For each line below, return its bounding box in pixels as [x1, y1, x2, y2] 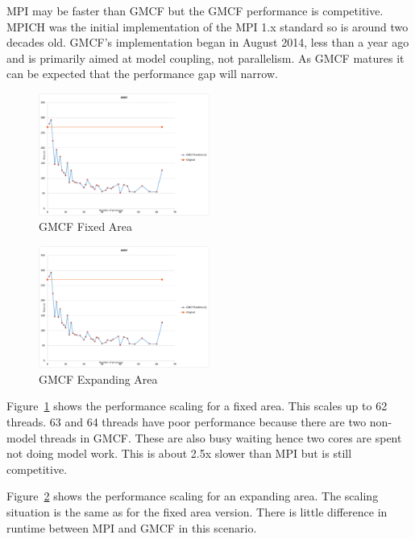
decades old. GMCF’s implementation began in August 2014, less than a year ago [6, 34, 409, 51]
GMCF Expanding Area [39, 370, 158, 387]
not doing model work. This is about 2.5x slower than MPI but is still [6, 445, 352, 462]
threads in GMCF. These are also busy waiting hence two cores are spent [39, 429, 402, 446]
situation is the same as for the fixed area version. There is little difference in [6, 504, 388, 520]
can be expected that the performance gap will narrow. [6, 65, 278, 82]
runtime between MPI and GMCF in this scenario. [6, 519, 257, 536]
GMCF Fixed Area [39, 218, 133, 235]
